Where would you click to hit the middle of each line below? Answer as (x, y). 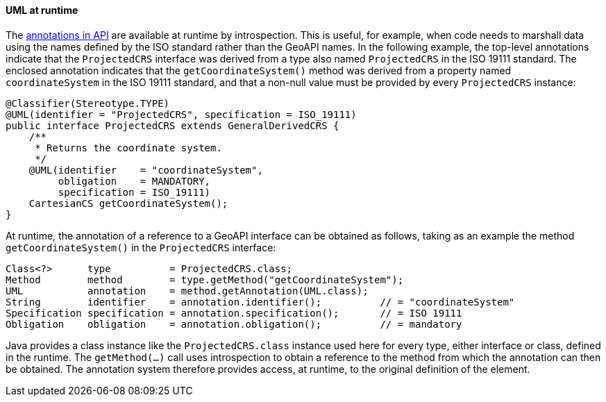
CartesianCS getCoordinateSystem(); (128, 203)
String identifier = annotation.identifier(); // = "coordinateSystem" (260, 302)
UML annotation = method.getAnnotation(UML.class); (187, 291)
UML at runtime (42, 10)
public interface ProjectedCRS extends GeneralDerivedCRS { (172, 125)
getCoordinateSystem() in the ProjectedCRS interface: (141, 247)
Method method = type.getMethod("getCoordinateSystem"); (205, 279)
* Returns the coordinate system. (128, 148)
